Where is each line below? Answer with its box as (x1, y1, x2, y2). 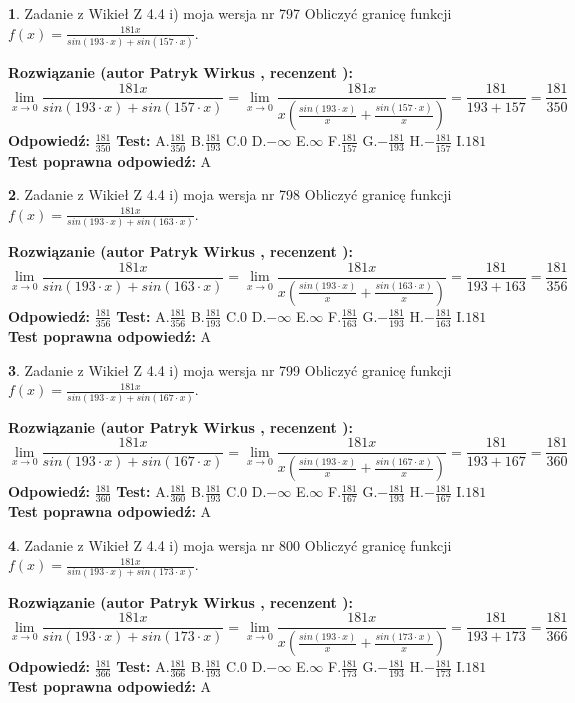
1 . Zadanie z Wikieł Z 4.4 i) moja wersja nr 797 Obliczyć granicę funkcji (8, 3, 452, 23)
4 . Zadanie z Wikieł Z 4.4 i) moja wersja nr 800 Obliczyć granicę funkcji (8, 534, 452, 555)
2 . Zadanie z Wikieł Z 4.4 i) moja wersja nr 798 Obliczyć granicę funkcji (8, 184, 452, 205)
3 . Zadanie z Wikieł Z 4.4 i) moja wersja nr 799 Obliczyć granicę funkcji (8, 359, 452, 380)
